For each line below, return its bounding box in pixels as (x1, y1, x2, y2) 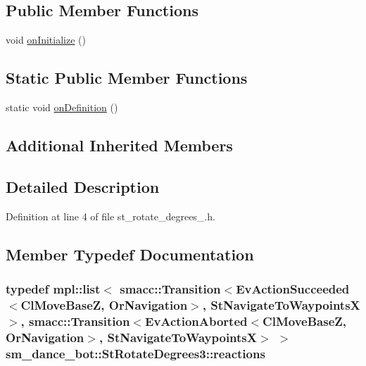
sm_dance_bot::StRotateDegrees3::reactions (6, 344, 265, 362)
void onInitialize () (6, 32, 86, 47)
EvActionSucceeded (236, 279, 350, 297)
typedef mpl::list (6, 279, 101, 297)
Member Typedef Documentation (6, 243, 254, 265)
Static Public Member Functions (6, 67, 248, 89)
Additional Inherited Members (6, 134, 233, 156)
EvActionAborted (145, 312, 248, 329)
